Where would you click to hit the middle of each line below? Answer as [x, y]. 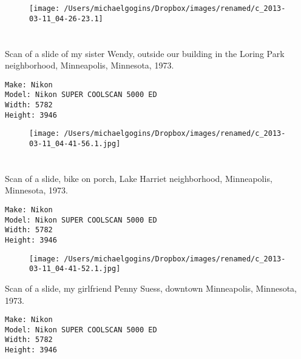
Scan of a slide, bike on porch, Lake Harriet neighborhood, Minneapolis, [139, 178]
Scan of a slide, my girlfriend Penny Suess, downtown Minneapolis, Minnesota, [151, 288]
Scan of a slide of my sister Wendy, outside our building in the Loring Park [145, 53]
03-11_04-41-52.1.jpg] [75, 269]
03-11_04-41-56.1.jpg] [75, 143]
